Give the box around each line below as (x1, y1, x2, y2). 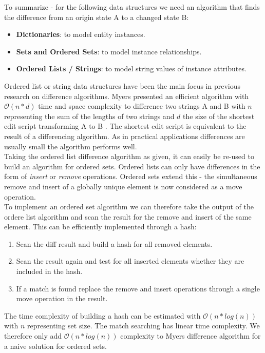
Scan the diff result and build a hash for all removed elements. (16, 238, 213, 249)
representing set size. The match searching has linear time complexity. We (27, 320, 260, 331)
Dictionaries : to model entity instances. (16, 29, 145, 40)
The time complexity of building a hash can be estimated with (4, 310, 201, 321)
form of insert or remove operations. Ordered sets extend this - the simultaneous (4, 171, 257, 182)
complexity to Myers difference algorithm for (120, 330, 261, 341)
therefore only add (4, 330, 62, 341)
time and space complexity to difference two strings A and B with (38, 101, 245, 111)
